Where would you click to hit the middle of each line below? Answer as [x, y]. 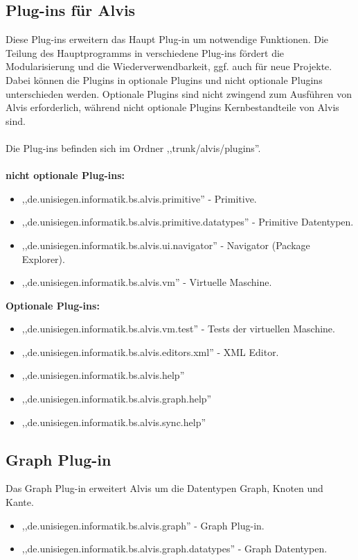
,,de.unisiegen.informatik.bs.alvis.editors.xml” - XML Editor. [150, 351]
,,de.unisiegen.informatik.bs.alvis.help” [103, 375]
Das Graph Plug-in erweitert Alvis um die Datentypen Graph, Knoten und [164, 488]
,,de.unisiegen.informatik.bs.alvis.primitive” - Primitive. [139, 198]
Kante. [20, 502]
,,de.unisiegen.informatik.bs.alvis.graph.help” [117, 399]
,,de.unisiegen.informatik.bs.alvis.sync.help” [114, 422]
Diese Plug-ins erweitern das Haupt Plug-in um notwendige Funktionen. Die [167, 39]
